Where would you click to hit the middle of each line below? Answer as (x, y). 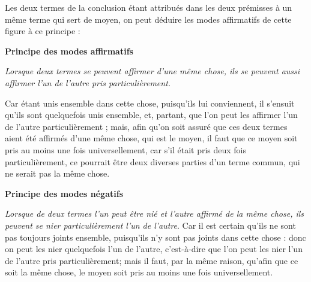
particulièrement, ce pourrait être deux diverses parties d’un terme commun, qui (152, 161)
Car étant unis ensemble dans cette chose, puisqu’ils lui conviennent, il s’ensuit (150, 103)
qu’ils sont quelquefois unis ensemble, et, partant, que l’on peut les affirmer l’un (151, 115)
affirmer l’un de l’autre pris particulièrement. (88, 82)
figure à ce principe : (43, 31)
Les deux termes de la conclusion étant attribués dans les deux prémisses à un (149, 7)
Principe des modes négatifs (64, 193)
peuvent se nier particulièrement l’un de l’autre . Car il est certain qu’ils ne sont (150, 225)
